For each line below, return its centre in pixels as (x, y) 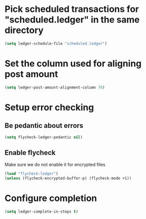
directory (24, 30)
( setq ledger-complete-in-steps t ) (41, 212)
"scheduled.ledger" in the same (72, 20)
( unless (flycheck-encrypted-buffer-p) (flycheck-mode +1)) (68, 178)
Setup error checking (49, 107)
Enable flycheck (30, 153)
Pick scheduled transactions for (72, 9)
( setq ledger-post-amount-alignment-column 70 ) (55, 87)
